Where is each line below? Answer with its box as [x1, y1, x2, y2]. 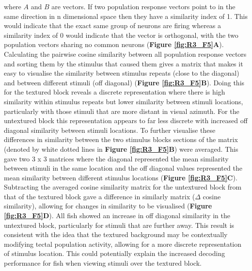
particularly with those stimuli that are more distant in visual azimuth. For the [4, 106, 239, 116]
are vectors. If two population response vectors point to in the [51, 1, 236, 11]
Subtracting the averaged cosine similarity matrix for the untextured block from [4, 182, 242, 192]
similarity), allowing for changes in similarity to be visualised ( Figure [4, 201, 212, 211]
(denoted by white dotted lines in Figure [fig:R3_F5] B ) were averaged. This [4, 143, 238, 154]
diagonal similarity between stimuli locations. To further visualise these [4, 125, 216, 135]
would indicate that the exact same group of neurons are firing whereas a [4, 20, 221, 31]
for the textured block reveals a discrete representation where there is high [4, 87, 225, 97]
